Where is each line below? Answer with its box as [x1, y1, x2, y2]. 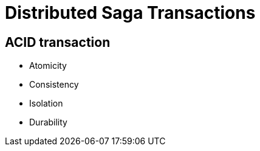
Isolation [29, 98, 63, 109]
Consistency [29, 79, 79, 90]
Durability [29, 117, 67, 128]
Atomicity [29, 60, 67, 71]
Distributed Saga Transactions [5, 2, 256, 23]
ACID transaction [5, 34, 111, 50]
